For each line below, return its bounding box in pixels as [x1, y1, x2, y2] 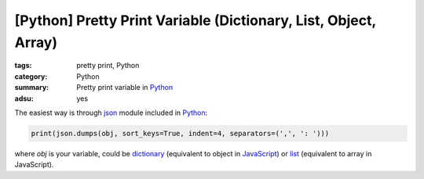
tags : [14, 61, 32, 70]
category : [14, 71, 48, 81]
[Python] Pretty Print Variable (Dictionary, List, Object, [14, 12, 376, 29]
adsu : [14, 94, 35, 103]
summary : [14, 83, 49, 92]
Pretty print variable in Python [76, 83, 174, 92]
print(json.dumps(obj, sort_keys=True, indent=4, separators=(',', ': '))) [31, 129, 330, 138]
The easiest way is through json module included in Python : [14, 108, 208, 117]
